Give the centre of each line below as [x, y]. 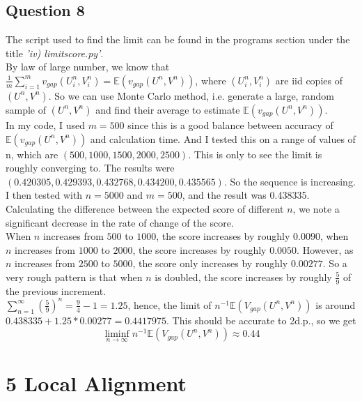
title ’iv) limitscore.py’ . [55, 53]
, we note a [316, 208]
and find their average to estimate [168, 109]
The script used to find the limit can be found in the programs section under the [178, 39]
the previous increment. [56, 290]
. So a [335, 263]
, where [211, 80]
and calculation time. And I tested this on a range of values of [223, 138]
